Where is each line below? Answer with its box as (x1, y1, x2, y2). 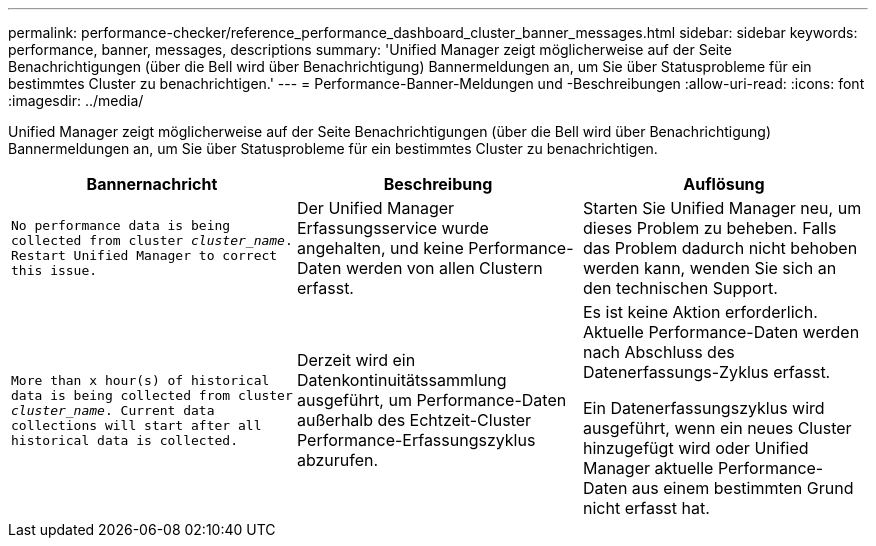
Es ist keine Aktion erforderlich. (582, 302, 818, 322)
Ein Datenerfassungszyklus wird (582, 398, 825, 418)
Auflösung (683, 174, 765, 194)
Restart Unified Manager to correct (11, 248, 278, 263)
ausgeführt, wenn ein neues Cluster (582, 418, 852, 438)
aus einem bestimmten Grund (631, 478, 854, 498)
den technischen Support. (582, 278, 778, 298)
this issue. (11, 263, 98, 278)
